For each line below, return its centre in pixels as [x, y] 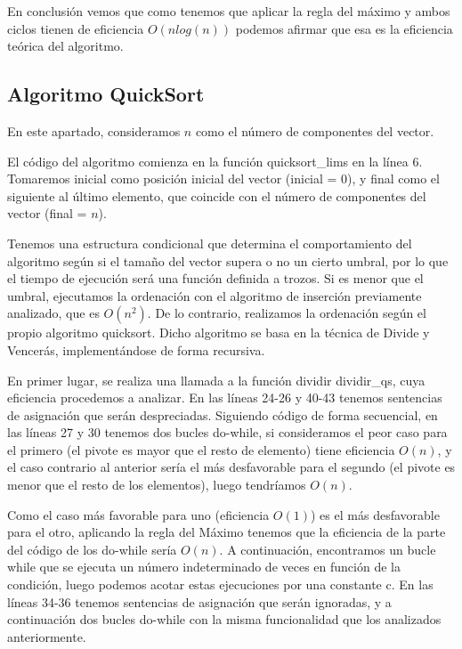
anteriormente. [47, 636]
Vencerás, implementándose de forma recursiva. [136, 349]
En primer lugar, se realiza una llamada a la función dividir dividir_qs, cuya [216, 380]
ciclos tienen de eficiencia [76, 28]
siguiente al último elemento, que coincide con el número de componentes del [217, 195]
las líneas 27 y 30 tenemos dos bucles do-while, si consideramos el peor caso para [227, 432]
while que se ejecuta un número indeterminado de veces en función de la [204, 567]
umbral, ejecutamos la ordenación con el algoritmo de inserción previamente [215, 295]
